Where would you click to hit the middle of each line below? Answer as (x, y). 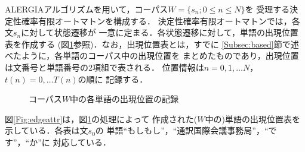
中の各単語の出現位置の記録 (124, 99)
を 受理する (267, 9)
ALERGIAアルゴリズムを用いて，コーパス (87, 9)
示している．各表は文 (47, 130)
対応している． (82, 142)
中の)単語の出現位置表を (252, 118)
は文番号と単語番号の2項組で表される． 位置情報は (104, 67)
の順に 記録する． (113, 79)
